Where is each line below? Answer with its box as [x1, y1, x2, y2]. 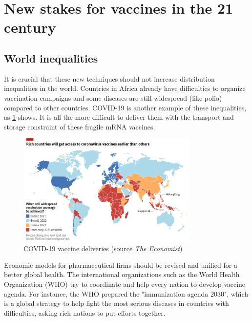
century [4, 17, 56, 37]
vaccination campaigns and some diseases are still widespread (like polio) [4, 92, 222, 103]
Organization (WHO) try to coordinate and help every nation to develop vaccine [4, 279, 246, 289]
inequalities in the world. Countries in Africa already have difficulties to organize [4, 83, 246, 93]
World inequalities [4, 50, 98, 65]
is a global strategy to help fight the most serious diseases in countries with [4, 298, 229, 308]
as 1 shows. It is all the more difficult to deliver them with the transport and [4, 112, 234, 122]
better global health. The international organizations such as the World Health [4, 269, 240, 279]
